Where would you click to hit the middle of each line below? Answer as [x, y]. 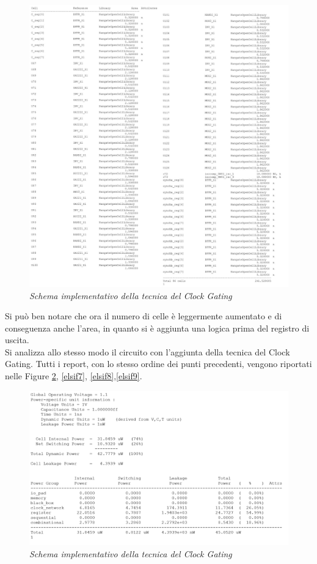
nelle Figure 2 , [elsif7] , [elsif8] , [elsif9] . [74, 376]
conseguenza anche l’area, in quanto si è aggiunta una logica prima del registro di [157, 328]
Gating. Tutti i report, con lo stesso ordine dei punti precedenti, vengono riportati [158, 364]
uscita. [17, 340]
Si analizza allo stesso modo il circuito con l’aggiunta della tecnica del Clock [148, 351]
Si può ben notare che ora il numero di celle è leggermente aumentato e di [144, 316]
